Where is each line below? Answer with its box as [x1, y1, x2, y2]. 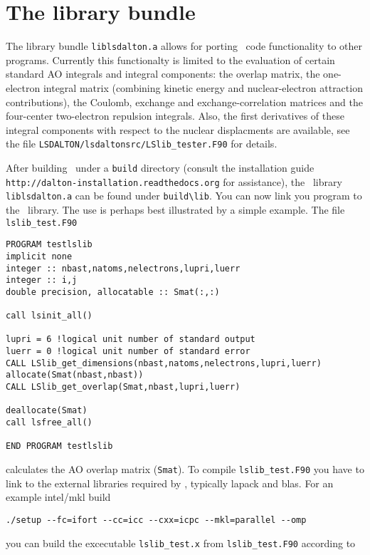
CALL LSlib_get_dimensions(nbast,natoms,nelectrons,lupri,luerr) [6, 358, 322, 368]
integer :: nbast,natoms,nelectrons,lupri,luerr [6, 263, 240, 274]
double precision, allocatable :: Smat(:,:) [6, 286, 220, 297]
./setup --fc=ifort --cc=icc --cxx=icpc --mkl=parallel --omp [6, 514, 307, 525]
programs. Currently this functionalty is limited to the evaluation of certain [6, 52, 335, 67]
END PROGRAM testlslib [6, 441, 113, 452]
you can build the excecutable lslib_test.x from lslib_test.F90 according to [6, 535, 356, 550]
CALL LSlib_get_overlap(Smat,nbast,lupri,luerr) [6, 382, 240, 393]
